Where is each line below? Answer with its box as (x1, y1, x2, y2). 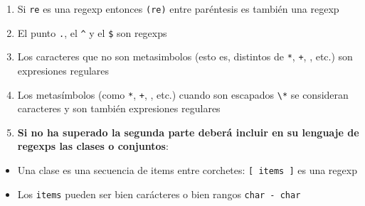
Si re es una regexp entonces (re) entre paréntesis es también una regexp (17, 1, 339, 16)
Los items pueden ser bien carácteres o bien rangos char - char (17, 186, 301, 201)
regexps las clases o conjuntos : (17, 139, 169, 153)
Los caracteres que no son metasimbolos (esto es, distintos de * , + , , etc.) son (17, 49, 353, 64)
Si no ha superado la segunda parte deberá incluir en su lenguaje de (17, 124, 359, 139)
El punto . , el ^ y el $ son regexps (17, 25, 167, 40)
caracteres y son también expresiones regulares (17, 101, 221, 116)
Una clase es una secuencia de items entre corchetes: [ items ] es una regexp (17, 163, 357, 177)
